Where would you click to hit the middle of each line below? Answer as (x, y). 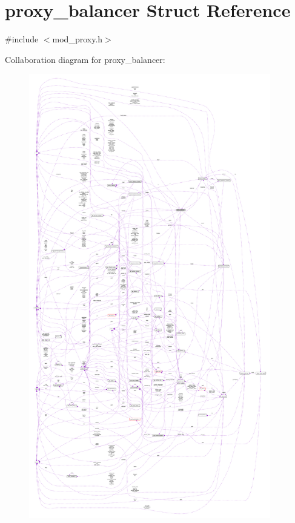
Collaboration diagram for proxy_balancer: (85, 59)
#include (22, 39)
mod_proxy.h (78, 39)
